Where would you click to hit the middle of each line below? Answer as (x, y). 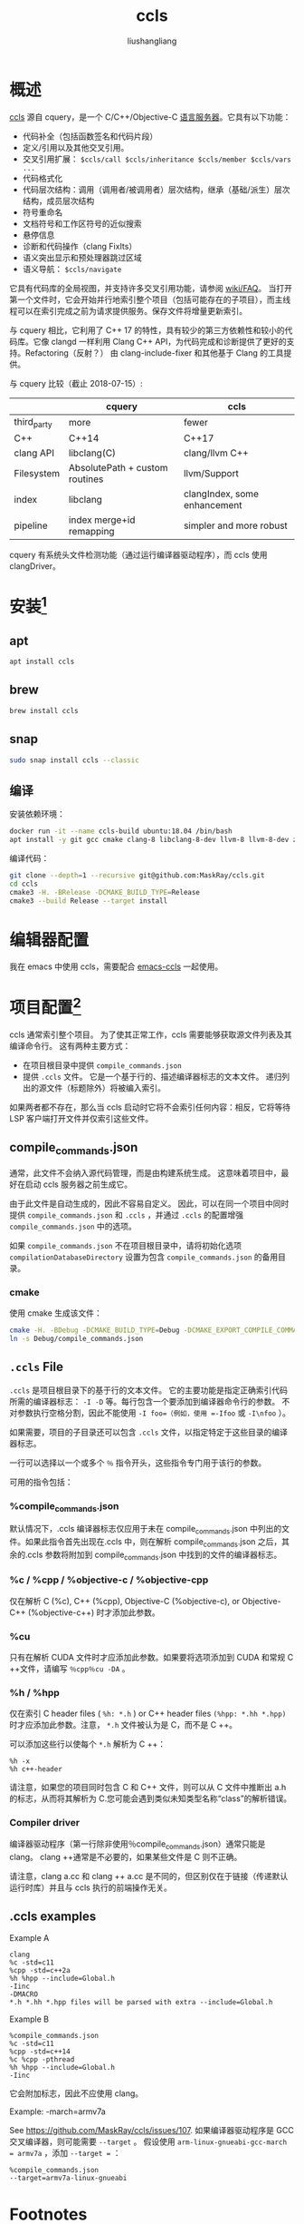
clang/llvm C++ (216, 453)
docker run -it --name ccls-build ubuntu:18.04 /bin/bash (121, 831)
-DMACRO (24, 1994)
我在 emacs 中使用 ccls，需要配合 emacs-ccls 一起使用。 (116, 966)
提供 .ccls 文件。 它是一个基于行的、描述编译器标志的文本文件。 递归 (152, 1076)
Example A (29, 1938)
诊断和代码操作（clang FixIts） (80, 246)
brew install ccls (44, 710)
